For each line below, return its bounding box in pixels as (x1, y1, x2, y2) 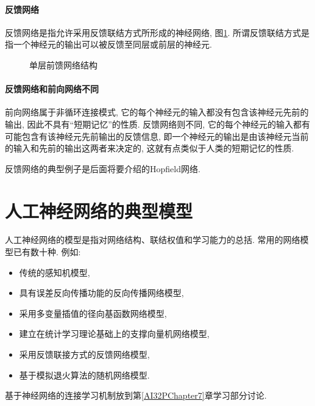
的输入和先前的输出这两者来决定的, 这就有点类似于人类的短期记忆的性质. (5, 142, 294, 154)
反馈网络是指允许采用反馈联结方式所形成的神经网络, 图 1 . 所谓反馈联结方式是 (5, 26, 310, 38)
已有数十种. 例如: (13, 245, 81, 258)
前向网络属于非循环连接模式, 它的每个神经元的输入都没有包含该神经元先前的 (5, 106, 309, 118)
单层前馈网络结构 (29, 58, 97, 71)
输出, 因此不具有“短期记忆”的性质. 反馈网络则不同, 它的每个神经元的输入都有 (5, 117, 310, 130)
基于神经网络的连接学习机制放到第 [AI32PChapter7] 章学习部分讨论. (5, 389, 267, 402)
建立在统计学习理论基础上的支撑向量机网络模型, (19, 327, 210, 340)
